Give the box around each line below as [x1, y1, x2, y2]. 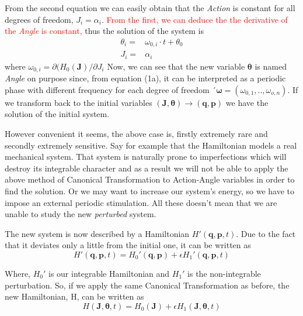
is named [255, 60, 287, 72]
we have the [225, 96, 269, 108]
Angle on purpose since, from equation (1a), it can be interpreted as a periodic [5, 72, 286, 84]
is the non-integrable [187, 267, 261, 279]
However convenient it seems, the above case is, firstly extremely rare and [5, 127, 268, 139]
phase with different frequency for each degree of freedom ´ [5, 83, 217, 95]
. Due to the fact [236, 227, 296, 239]
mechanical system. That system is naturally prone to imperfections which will [5, 150, 287, 163]
